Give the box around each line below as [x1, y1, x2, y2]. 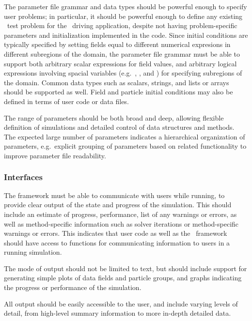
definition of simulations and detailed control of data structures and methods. [4, 122, 235, 132]
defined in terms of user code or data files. [4, 96, 129, 106]
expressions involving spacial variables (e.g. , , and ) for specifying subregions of [4, 68, 242, 78]
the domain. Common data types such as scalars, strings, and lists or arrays [4, 77, 229, 87]
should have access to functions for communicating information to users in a [4, 237, 230, 247]
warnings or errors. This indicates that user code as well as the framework [4, 228, 227, 238]
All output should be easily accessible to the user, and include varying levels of [4, 298, 238, 308]
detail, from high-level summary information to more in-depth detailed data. [4, 308, 231, 318]
